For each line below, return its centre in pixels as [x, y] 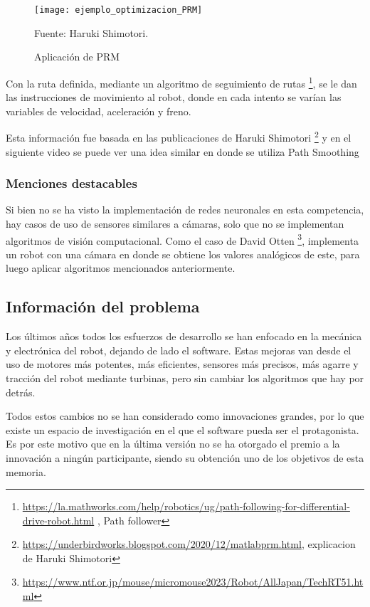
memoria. [26, 471]
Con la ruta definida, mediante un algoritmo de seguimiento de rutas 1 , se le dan [181, 82]
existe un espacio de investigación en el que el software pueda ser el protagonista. [183, 429]
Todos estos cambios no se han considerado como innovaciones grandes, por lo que [185, 416]
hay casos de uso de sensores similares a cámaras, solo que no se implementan [175, 223]
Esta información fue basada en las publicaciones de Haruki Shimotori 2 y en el [179, 136]
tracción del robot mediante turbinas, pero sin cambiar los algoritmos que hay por [185, 378]
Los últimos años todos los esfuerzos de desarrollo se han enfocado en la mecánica [184, 336]
